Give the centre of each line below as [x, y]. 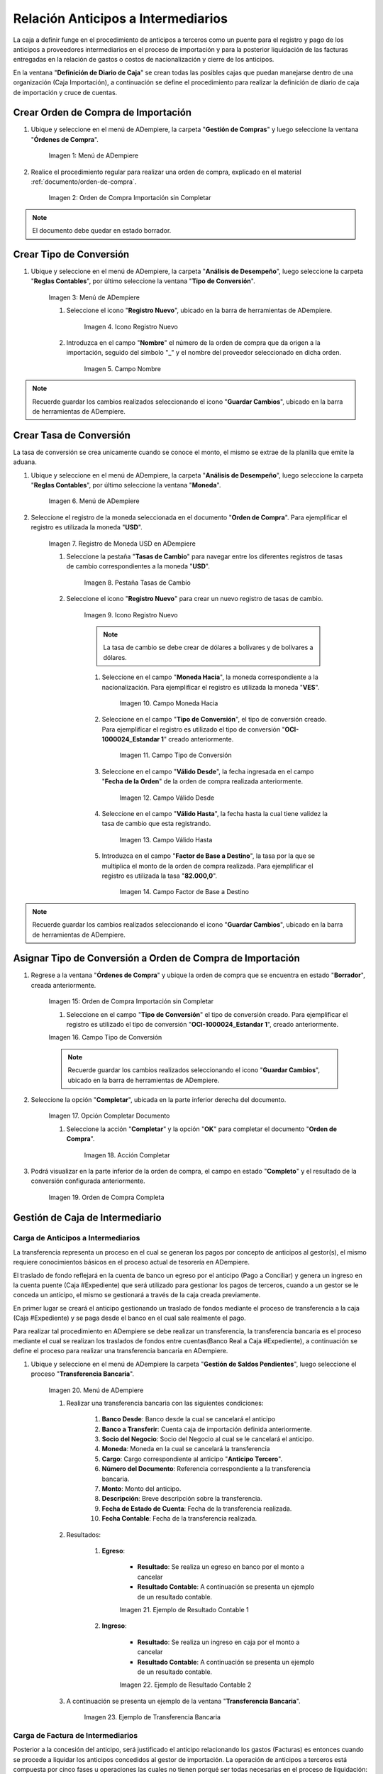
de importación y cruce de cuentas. [65, 92]
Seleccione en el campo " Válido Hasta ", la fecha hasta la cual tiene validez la [215, 814]
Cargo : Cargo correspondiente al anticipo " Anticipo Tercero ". [192, 1459]
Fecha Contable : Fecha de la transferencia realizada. [179, 1519]
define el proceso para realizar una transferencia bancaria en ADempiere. [121, 1351]
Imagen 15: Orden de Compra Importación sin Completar [131, 1001]
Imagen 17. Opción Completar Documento [109, 1116]
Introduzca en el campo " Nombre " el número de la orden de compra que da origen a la [193, 343]
